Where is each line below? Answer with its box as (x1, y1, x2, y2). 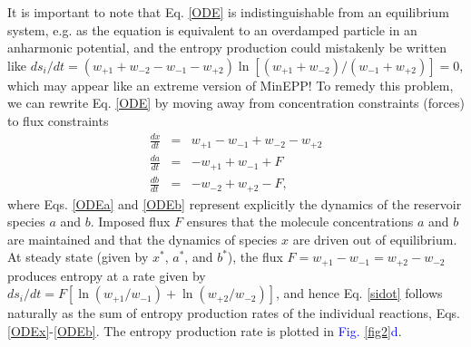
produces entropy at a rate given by (7, 265, 206, 284)
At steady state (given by (7, 247, 149, 266)
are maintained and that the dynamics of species (7, 229, 278, 248)
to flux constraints (7, 111, 109, 130)
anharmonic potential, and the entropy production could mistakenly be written (7, 38, 447, 57)
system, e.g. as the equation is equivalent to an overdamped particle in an (7, 20, 417, 39)
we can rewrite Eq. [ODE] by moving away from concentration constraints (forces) (7, 93, 465, 112)
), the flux (227, 247, 283, 266)
